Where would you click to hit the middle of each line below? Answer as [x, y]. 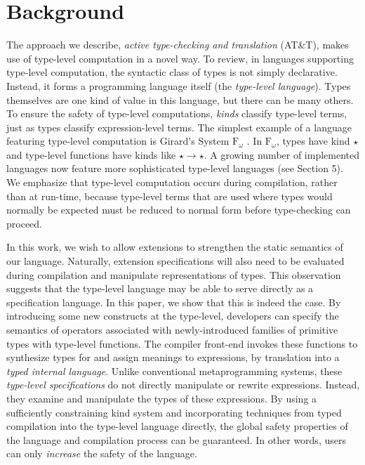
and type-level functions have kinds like [91, 154]
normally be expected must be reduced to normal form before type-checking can [179, 210]
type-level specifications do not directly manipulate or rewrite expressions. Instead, [183, 385]
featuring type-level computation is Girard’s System [118, 141]
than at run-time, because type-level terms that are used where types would [170, 196]
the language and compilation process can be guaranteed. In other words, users [176, 439]
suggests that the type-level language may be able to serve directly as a [160, 288]
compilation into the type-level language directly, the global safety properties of [177, 426]
